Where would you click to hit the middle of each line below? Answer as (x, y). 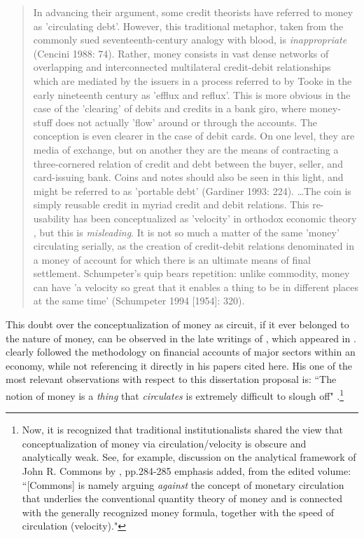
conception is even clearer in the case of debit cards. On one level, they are (194, 136)
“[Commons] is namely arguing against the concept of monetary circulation (183, 484)
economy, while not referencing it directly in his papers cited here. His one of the (179, 365)
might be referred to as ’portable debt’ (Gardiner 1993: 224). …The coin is (192, 190)
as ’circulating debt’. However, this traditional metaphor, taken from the (188, 26)
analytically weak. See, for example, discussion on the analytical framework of (189, 457)
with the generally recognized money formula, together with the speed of (178, 512)
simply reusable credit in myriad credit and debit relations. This (171, 204)
